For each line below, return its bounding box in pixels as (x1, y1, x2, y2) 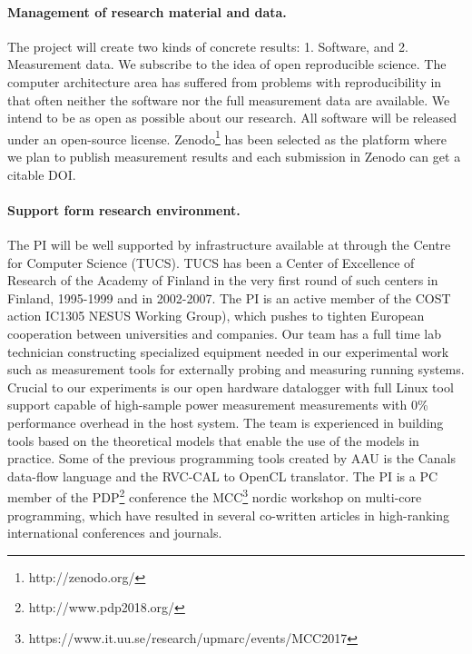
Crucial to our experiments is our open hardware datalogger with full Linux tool (7, 377, 454, 396)
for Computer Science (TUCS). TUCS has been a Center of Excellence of (7, 253, 415, 272)
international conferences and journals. (7, 523, 222, 542)
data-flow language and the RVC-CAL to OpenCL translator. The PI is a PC (7, 466, 438, 485)
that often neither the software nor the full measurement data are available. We (7, 90, 450, 109)
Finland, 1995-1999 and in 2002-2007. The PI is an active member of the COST (7, 288, 451, 307)
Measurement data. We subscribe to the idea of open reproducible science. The (7, 54, 447, 74)
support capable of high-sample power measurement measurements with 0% (7, 395, 428, 414)
